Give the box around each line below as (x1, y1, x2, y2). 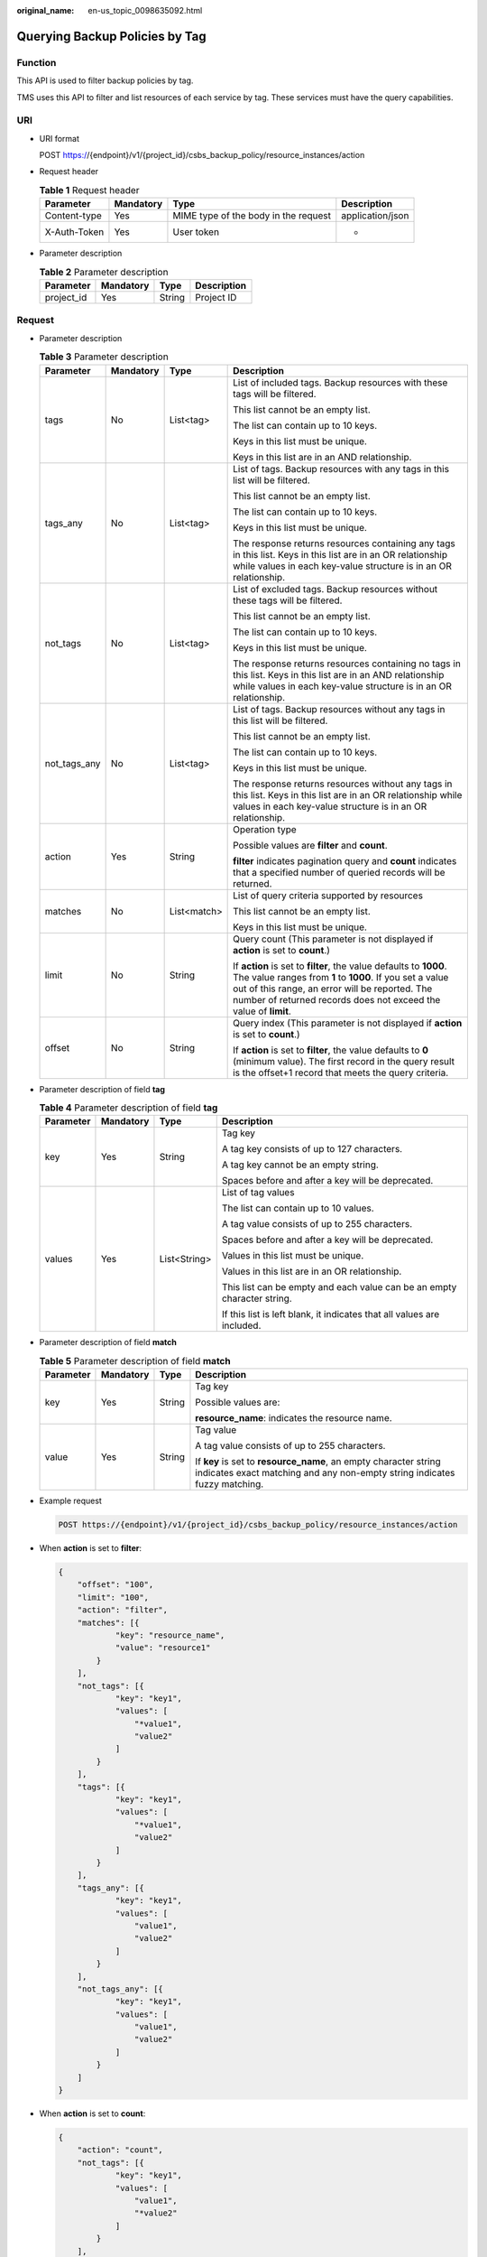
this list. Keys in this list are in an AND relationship (233, 668, 445, 681)
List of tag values (221, 1186, 295, 1199)
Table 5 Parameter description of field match (39, 1354, 231, 1367)
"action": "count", (77, 2145, 164, 2155)
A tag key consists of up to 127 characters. (221, 1143, 403, 1156)
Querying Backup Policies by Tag (16, 28, 207, 44)
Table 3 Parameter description (39, 350, 169, 363)
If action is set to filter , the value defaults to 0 (233, 1044, 428, 1056)
